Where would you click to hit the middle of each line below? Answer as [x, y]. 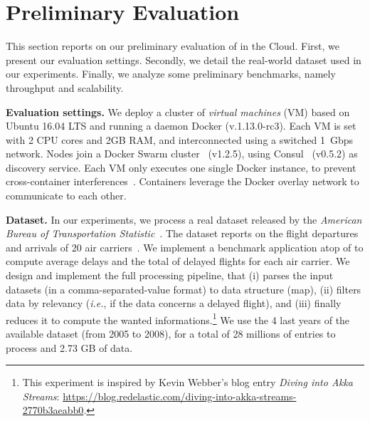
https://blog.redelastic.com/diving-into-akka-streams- [180, 396]
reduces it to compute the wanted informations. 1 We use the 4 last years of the [178, 318]
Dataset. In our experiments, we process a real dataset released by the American [184, 219]
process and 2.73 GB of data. [69, 347]
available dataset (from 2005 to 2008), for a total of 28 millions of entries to [171, 334]
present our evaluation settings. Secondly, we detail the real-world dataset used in [184, 59]
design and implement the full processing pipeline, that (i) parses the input [170, 275]
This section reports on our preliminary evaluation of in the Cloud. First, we [173, 46]
